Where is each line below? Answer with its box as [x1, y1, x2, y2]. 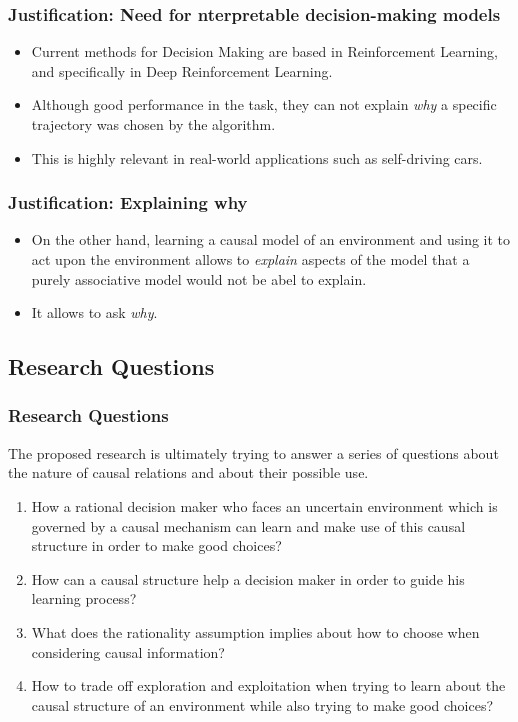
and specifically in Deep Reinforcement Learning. [31, 60, 333, 81]
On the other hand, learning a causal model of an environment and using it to [31, 229, 511, 250]
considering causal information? [31, 641, 225, 662]
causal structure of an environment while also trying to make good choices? [31, 694, 494, 715]
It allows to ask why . [31, 302, 158, 323]
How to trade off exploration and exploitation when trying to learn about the [31, 675, 506, 696]
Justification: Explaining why [8, 190, 248, 215]
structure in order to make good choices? [31, 535, 282, 556]
